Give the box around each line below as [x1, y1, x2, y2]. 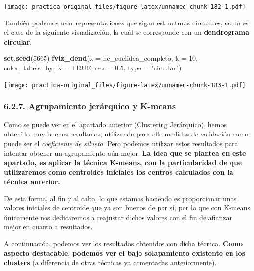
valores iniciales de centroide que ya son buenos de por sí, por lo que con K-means [4, 203, 251, 213]
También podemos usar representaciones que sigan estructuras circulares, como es [4, 17, 249, 27]
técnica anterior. [4, 177, 60, 187]
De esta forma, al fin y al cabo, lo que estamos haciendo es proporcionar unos [4, 193, 237, 203]
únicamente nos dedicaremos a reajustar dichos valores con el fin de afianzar [4, 212, 232, 222]
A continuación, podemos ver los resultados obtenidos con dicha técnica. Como [4, 238, 243, 248]
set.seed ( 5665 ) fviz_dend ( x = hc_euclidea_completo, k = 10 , [4, 53, 198, 63]
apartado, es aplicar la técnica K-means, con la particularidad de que [4, 157, 242, 167]
